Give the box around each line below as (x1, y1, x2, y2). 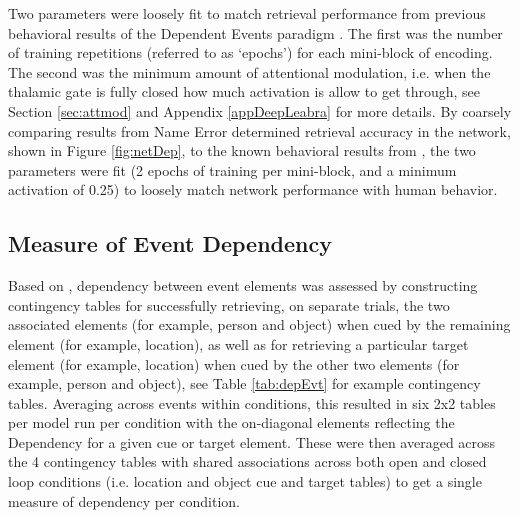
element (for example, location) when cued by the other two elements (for (8, 353, 460, 374)
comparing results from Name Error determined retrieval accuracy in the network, (8, 120, 511, 141)
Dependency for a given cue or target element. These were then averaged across (8, 431, 496, 452)
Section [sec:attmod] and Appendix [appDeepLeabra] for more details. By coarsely (8, 100, 512, 121)
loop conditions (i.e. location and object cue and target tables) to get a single (8, 471, 482, 492)
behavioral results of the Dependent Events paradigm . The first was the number (8, 22, 503, 43)
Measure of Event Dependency (8, 228, 332, 259)
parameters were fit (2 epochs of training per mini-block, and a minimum (8, 159, 457, 180)
